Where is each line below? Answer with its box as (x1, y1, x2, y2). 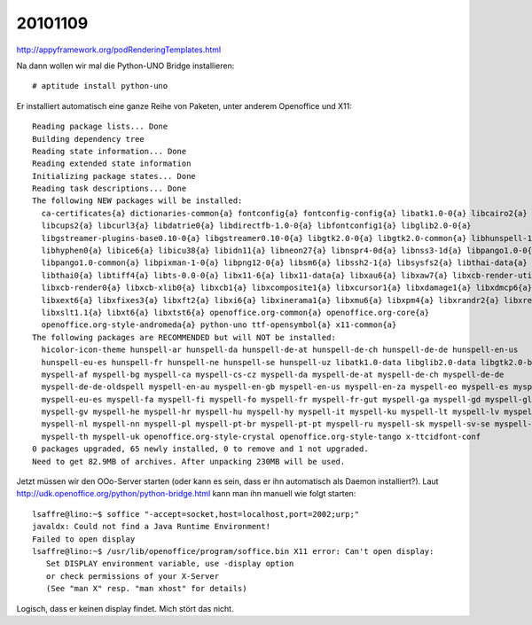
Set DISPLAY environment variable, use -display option (45, 559, 294, 569)
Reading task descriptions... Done (32, 184, 187, 194)
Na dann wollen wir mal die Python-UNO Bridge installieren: (16, 60, 235, 71)
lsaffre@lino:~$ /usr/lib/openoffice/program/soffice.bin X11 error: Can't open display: (32, 546, 434, 556)
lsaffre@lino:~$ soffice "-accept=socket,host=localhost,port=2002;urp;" (32, 509, 360, 519)
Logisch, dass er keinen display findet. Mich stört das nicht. (16, 603, 234, 613)
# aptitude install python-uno (32, 81, 168, 91)
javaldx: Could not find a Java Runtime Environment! (32, 521, 270, 532)
